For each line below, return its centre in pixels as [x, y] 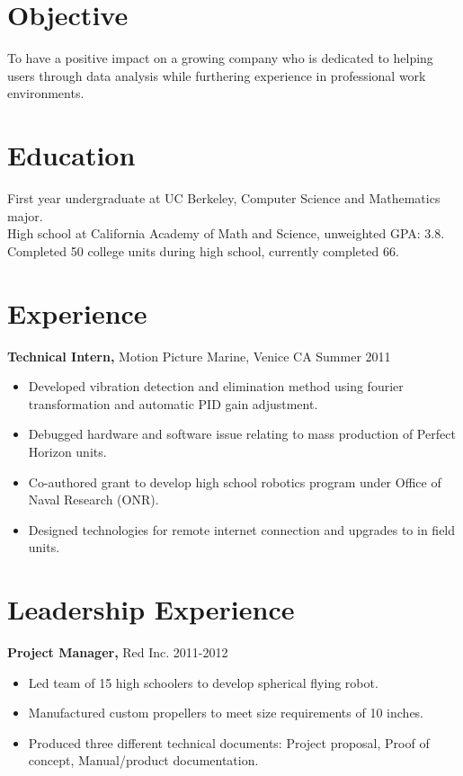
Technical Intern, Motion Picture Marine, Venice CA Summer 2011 [199, 356]
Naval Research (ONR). [93, 499]
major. [25, 215]
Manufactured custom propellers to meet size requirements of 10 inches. [226, 713]
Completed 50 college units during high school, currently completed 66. [203, 250]
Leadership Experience [151, 609]
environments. [46, 93]
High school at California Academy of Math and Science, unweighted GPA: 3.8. [226, 233]
